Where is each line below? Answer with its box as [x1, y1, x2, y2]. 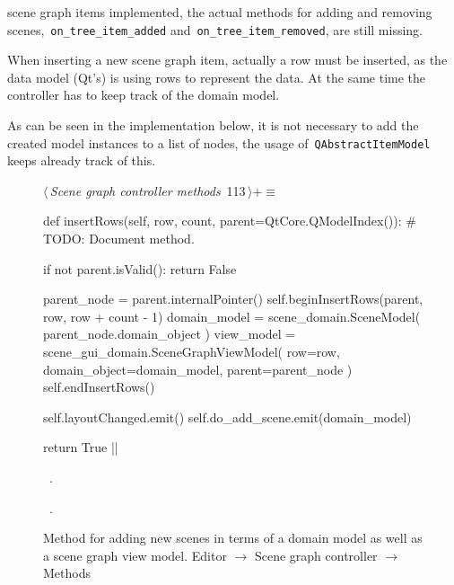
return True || [43, 438, 118, 456]
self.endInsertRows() [43, 377, 155, 396]
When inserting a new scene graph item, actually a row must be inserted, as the [7, 50, 448, 69]
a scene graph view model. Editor [43, 545, 227, 564]
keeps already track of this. [7, 151, 156, 170]
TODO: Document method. [43, 229, 195, 248]
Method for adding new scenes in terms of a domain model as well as [43, 528, 423, 547]
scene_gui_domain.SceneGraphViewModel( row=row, [43, 342, 340, 361]
